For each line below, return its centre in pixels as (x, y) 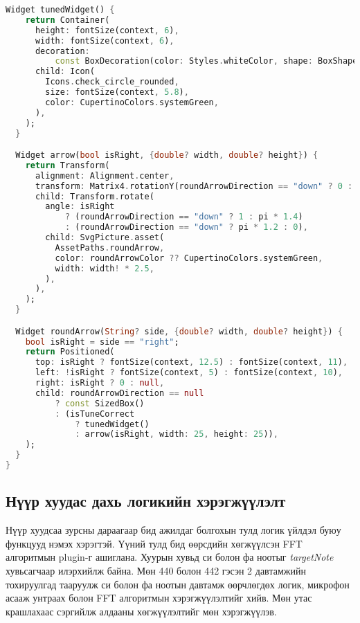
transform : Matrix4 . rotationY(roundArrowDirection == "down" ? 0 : (194, 186)
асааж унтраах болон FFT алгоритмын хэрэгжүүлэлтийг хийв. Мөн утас (159, 598)
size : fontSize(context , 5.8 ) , (117, 92)
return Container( (67, 20)
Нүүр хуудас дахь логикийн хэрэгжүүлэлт (146, 501)
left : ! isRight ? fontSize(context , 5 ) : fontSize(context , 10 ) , (189, 373)
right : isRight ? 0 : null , (100, 383)
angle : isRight (80, 207)
